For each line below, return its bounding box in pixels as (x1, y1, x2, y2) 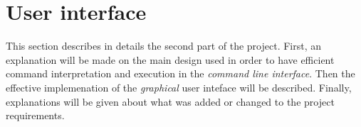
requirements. (6, 108, 65, 123)
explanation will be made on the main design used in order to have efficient (6, 52, 335, 67)
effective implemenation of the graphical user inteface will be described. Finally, (6, 79, 352, 94)
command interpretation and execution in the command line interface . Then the (6, 66, 355, 81)
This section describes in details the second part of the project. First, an (6, 38, 322, 53)
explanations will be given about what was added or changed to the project (6, 94, 335, 109)
